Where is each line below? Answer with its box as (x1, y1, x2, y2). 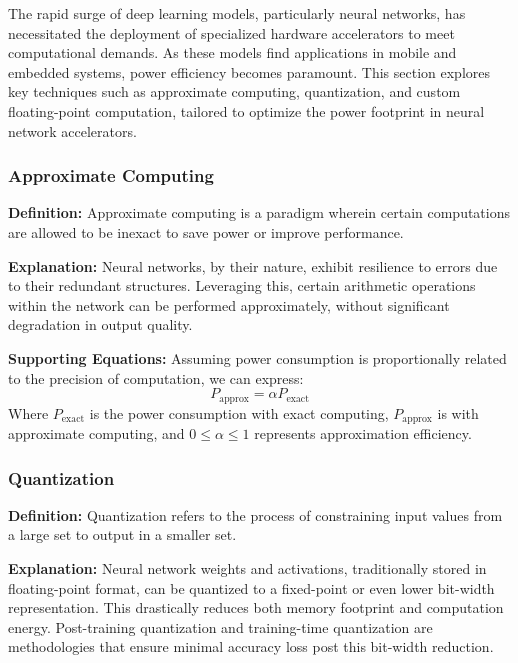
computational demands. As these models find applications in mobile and (8, 42, 457, 63)
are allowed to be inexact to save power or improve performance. (8, 221, 404, 242)
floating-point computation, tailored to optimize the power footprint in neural (8, 100, 485, 121)
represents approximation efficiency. (254, 423, 472, 444)
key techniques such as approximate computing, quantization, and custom (8, 81, 461, 102)
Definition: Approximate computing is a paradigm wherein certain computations (8, 202, 510, 223)
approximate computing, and (8, 423, 185, 444)
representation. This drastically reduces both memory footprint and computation (8, 597, 504, 618)
